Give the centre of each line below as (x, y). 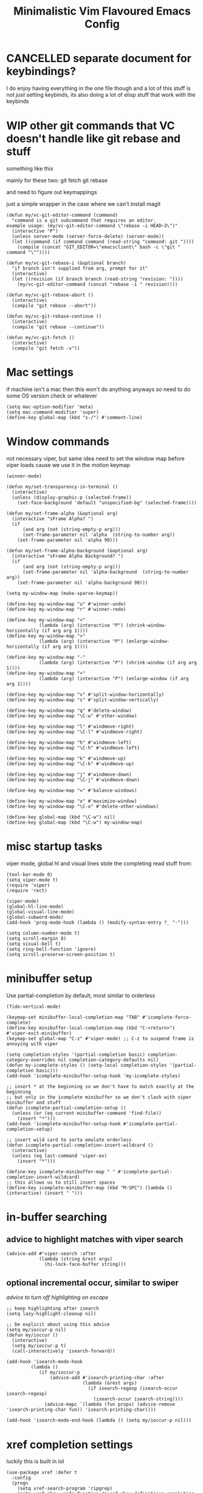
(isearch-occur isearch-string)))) (138, 1399)
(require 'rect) (27, 890)
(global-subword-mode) (35, 917)
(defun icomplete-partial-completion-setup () (66, 1108)
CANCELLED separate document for (99, 58)
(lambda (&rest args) (110, 1383)
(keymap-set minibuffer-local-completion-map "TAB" (73, 1017)
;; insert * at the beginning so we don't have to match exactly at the (100, 1086)
